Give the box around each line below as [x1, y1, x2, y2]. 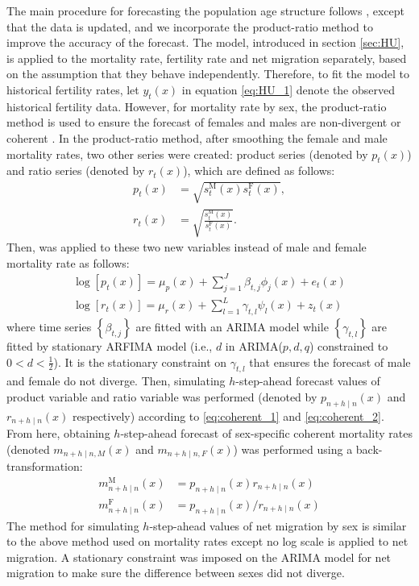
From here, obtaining [6, 425, 110, 442]
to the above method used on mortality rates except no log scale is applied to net [6, 533, 409, 550]
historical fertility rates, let [6, 81, 139, 98]
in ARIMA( [225, 337, 283, 354]
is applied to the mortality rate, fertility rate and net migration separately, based [6, 49, 407, 66]
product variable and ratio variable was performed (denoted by [6, 388, 317, 405]
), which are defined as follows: [183, 162, 335, 179]
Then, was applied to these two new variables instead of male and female [6, 239, 367, 256]
